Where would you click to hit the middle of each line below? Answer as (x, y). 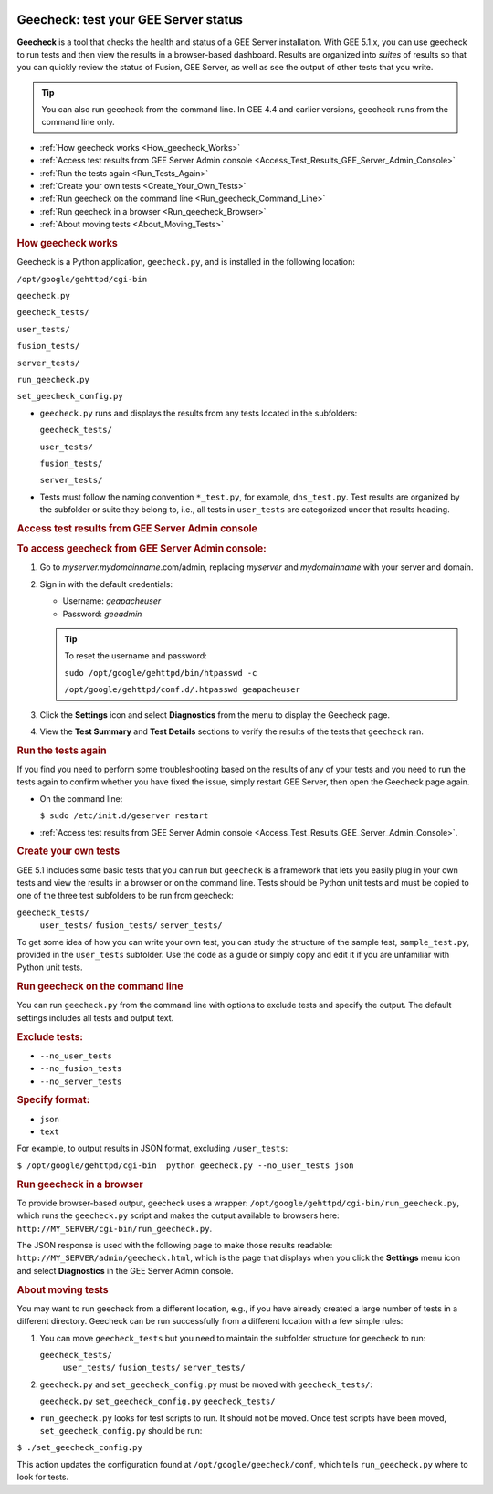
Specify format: (53, 1100)
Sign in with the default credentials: (106, 584)
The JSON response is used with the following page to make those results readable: (175, 1246)
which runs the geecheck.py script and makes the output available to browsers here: (178, 1215)
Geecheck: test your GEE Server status (130, 20)
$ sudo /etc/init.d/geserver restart (124, 816)
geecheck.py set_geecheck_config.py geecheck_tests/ (157, 1401)
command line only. (79, 122)
